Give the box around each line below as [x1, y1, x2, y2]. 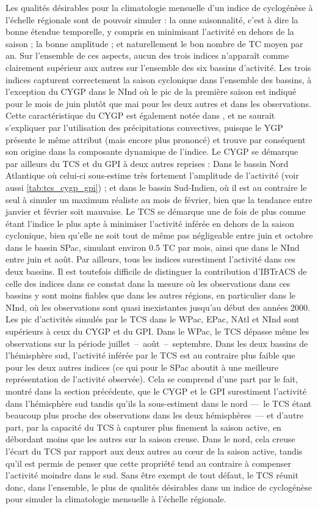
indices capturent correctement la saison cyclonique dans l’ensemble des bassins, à [5, 73, 312, 86]
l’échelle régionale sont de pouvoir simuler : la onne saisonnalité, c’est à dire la [5, 13, 298, 26]
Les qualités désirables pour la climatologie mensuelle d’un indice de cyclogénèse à [5, 1, 313, 13]
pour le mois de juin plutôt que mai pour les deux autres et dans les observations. [5, 97, 311, 110]
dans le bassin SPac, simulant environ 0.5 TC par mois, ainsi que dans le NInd [5, 240, 300, 253]
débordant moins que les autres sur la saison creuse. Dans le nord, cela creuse [5, 433, 295, 445]
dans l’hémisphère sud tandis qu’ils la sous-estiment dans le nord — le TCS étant [5, 396, 312, 409]
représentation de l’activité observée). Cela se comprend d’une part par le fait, [5, 373, 298, 385]
